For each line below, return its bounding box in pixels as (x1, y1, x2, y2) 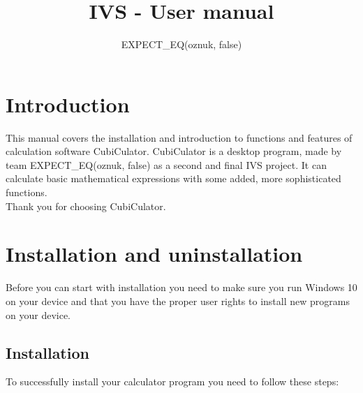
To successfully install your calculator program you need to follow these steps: (6, 374, 339, 389)
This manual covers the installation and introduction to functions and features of (6, 130, 353, 144)
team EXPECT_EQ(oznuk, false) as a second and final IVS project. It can (6, 157, 327, 172)
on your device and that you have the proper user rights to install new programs (6, 293, 350, 308)
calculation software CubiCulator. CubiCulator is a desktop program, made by (6, 144, 342, 158)
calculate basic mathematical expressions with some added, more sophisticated (6, 171, 341, 186)
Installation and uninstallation (6, 239, 303, 268)
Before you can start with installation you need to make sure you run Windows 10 (6, 280, 357, 295)
